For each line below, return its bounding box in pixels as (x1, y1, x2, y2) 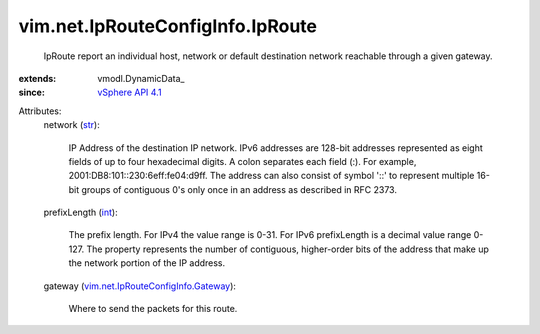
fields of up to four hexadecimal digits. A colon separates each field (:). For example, (68, 155, 417, 167)
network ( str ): (43, 119, 100, 131)
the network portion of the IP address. (68, 257, 226, 269)
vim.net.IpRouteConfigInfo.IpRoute (18, 15, 317, 37)
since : (18, 86, 45, 99)
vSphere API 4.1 (97, 86, 162, 99)
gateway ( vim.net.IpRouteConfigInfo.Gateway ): (43, 280, 237, 292)
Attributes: (18, 105, 62, 117)
